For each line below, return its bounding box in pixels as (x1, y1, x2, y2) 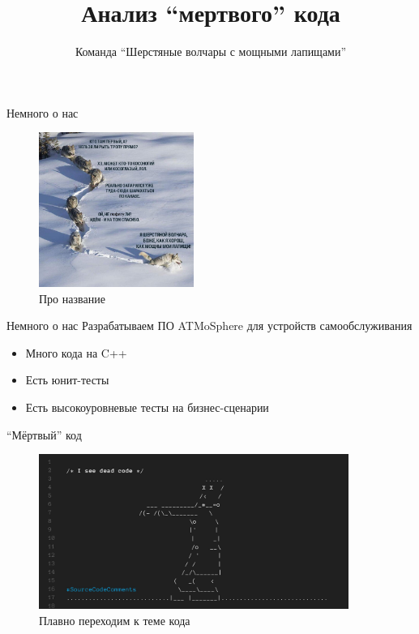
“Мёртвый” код (6, 426, 82, 443)
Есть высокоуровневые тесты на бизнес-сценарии (25, 399, 269, 416)
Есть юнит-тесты (25, 371, 109, 388)
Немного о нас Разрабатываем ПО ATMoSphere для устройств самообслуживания (6, 317, 413, 334)
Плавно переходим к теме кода (39, 611, 190, 628)
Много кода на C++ (25, 344, 127, 361)
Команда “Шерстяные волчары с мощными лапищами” (75, 43, 347, 60)
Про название (39, 289, 105, 306)
